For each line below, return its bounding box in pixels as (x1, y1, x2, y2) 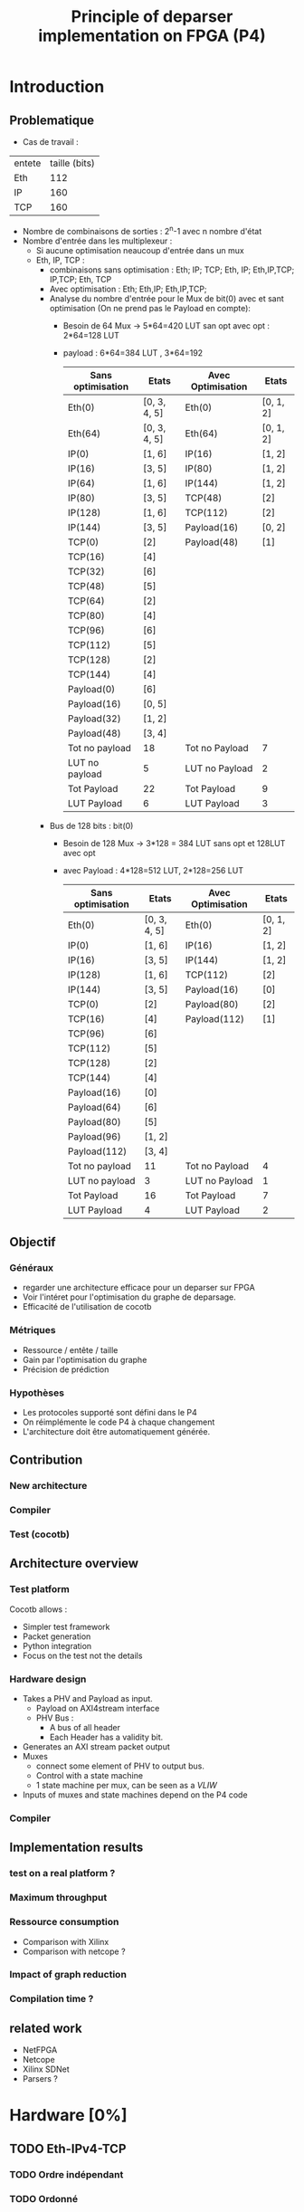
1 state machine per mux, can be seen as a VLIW (35, 1780, 217, 1791)
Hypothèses (9, 1387, 65, 1399)
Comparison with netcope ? (22, 1946, 126, 1957)
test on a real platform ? (9, 1867, 116, 1880)
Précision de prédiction (22, 1364, 109, 1375)
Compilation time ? (9, 1993, 94, 2006)
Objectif (9, 1235, 56, 1250)
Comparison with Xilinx (22, 1936, 109, 1947)
